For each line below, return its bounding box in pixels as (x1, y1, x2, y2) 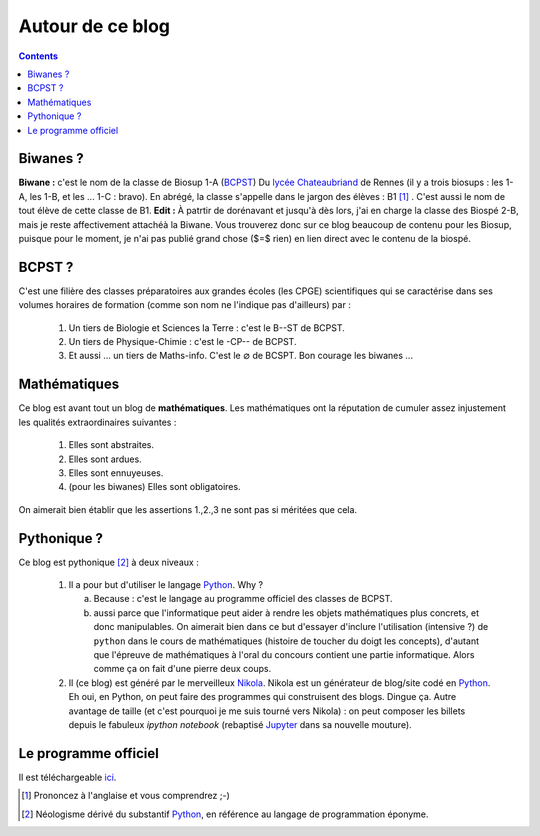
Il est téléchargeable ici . (18, 771, 117, 783)
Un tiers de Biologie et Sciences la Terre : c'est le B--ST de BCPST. (68, 321, 345, 334)
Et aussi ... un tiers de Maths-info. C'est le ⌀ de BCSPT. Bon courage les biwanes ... (68, 350, 414, 362)
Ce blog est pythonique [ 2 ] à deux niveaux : (18, 556, 199, 568)
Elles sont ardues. (68, 453, 142, 465)
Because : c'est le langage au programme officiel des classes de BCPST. (93, 593, 394, 605)
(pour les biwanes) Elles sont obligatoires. (68, 481, 241, 493)
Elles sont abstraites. (68, 439, 155, 451)
